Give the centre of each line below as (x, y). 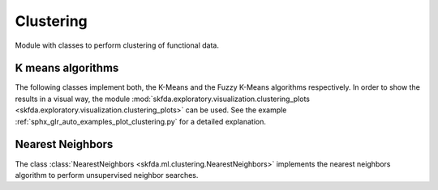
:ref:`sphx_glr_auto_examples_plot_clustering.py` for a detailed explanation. (141, 121)
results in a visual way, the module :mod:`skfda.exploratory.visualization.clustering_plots (162, 99)
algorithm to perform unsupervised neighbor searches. (107, 175)
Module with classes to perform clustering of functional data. (117, 45)
